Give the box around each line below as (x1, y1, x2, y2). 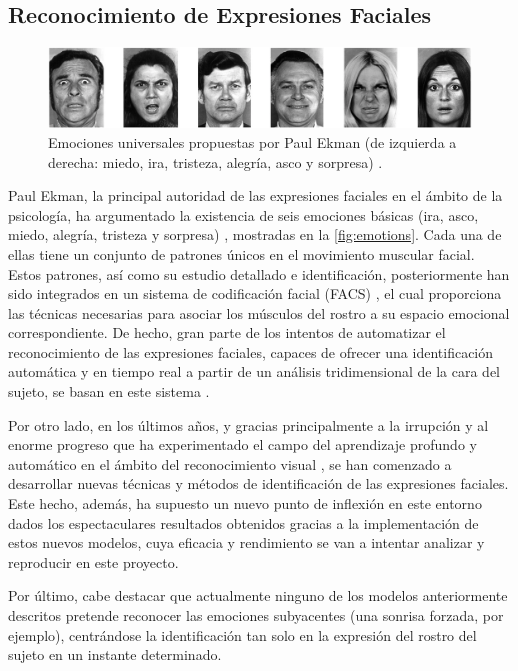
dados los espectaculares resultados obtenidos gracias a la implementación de (8, 512, 479, 533)
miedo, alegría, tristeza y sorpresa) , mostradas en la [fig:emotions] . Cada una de (8, 224, 502, 245)
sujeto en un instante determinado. (8, 644, 222, 665)
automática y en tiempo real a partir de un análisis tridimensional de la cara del (8, 361, 500, 382)
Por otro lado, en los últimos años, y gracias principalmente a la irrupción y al (8, 414, 489, 435)
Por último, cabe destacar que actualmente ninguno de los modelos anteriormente (8, 585, 508, 606)
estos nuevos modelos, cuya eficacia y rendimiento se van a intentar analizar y (8, 532, 485, 553)
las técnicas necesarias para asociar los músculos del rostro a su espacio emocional (8, 302, 510, 323)
